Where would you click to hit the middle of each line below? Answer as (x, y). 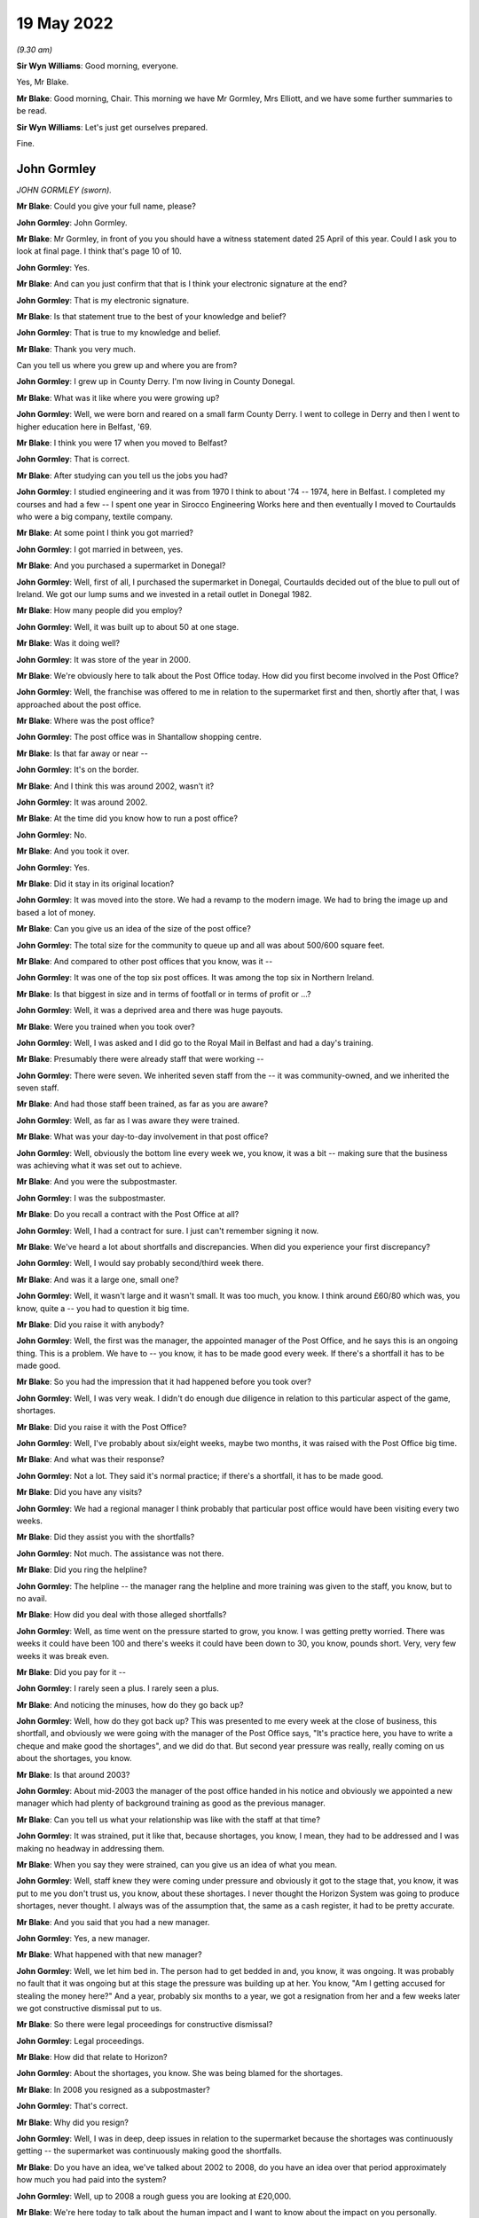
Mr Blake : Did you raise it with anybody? (90, 1324)
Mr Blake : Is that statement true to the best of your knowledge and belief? (152, 316)
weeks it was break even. (63, 1656)
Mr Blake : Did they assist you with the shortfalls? (106, 1537)
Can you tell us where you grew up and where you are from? (127, 366)
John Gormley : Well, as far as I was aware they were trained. (128, 1120)
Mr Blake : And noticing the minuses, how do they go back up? (130, 1704)
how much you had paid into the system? (91, 2180)
